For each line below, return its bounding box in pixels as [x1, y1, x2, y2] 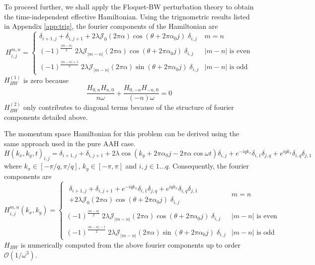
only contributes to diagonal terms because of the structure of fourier [23, 102, 234, 112]
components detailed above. [4, 111, 88, 122]
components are [4, 171, 52, 181]
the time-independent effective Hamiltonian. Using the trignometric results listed [4, 11, 250, 21]
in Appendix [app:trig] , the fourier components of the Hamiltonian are [4, 21, 218, 31]
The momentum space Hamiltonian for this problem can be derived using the [4, 128, 239, 139]
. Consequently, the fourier [168, 161, 249, 171]
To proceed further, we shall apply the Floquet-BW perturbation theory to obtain [4, 1, 254, 11]
